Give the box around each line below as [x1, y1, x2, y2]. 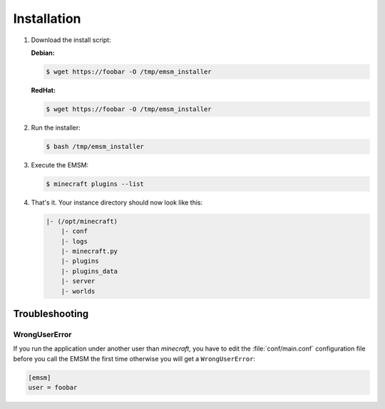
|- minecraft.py [61, 247, 118, 255]
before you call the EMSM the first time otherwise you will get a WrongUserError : [13, 354, 256, 363]
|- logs [61, 237, 88, 245]
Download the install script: [31, 36, 111, 44]
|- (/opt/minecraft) [46, 217, 118, 225]
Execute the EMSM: [31, 160, 89, 169]
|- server [61, 277, 96, 285]
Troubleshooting [13, 307, 89, 320]
